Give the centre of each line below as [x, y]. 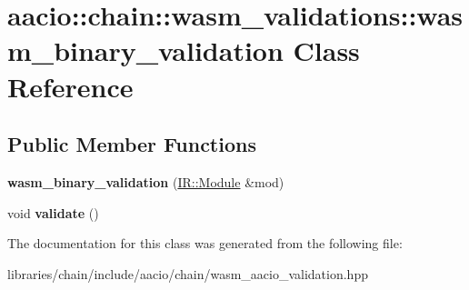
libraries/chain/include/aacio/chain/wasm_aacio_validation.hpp [188, 273]
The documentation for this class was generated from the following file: [205, 243]
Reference [70, 86]
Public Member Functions [132, 144]
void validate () [53, 212]
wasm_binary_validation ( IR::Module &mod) [146, 181]
